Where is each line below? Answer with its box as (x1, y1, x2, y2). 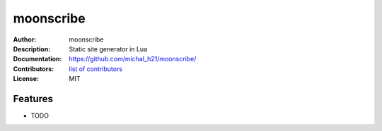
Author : (13, 35, 37, 44)
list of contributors (69, 64, 123, 73)
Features (13, 92, 53, 105)
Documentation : (13, 55, 62, 63)
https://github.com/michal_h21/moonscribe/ (69, 55, 197, 63)
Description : (13, 44, 51, 53)
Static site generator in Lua (69, 44, 148, 53)
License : (13, 75, 39, 83)
